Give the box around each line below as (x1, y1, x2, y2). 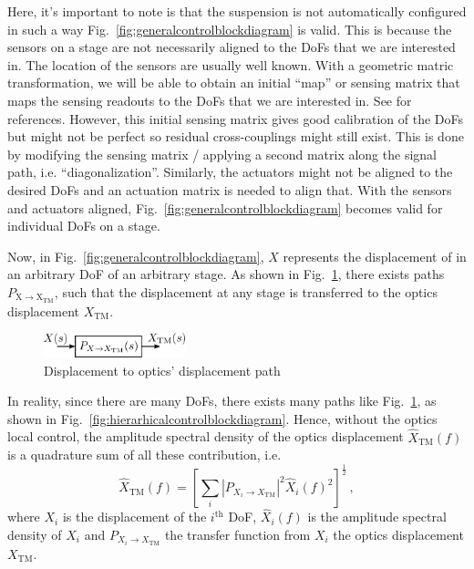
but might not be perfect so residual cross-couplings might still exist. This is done (7, 127, 464, 146)
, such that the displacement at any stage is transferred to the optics (54, 282, 438, 301)
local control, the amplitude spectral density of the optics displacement (7, 427, 404, 446)
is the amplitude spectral (307, 507, 447, 526)
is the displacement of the (62, 507, 207, 526)
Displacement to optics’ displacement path (44, 360, 281, 379)
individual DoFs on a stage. (7, 216, 160, 235)
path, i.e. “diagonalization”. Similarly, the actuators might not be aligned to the (7, 162, 453, 181)
